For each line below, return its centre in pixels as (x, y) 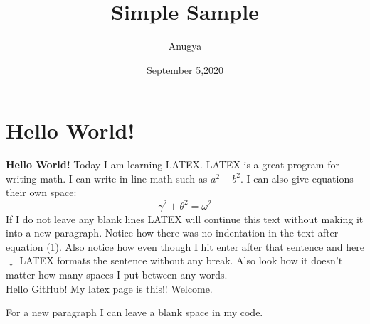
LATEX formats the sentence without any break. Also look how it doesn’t (181, 260)
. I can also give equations (297, 178)
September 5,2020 (185, 69)
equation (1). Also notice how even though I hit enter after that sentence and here (185, 246)
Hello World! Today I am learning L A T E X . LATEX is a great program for (173, 164)
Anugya (185, 46)
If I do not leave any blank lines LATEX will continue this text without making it (185, 218)
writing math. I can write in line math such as (107, 178)
